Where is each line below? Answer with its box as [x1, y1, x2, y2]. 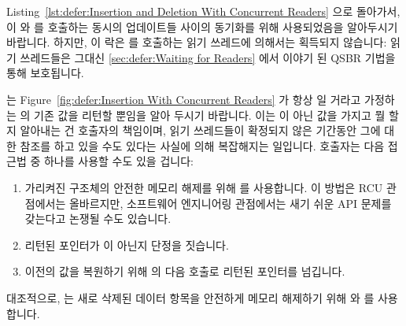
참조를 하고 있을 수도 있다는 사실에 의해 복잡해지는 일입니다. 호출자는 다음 [20, 137, 385, 154]
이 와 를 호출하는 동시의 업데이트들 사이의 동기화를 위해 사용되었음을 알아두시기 [6, 18, 398, 35]
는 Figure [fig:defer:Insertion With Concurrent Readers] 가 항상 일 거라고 [6, 91, 361, 107]
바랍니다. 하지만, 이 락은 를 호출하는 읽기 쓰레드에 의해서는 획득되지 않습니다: [6, 34, 387, 50]
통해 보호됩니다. [6, 65, 84, 81]
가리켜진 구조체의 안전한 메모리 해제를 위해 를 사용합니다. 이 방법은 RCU [24, 179, 383, 195]
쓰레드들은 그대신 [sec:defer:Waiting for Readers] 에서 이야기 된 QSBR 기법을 [20, 49, 396, 65]
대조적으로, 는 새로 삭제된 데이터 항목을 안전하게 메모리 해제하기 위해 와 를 [6, 289, 375, 306]
